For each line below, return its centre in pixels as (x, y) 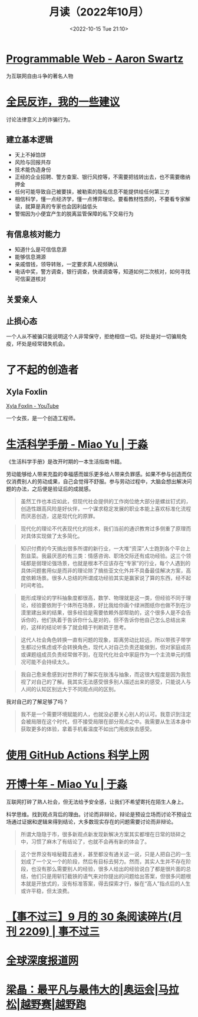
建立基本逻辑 (29, 140)
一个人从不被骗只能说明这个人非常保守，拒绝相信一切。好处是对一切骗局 (94, 336)
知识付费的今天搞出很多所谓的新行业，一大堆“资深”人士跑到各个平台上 (105, 549)
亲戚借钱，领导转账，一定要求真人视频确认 (66, 264)
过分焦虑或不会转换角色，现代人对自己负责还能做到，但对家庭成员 (111, 647)
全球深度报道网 (42, 960)
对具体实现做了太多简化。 (52, 536)
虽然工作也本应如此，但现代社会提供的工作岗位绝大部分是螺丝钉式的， (106, 501)
